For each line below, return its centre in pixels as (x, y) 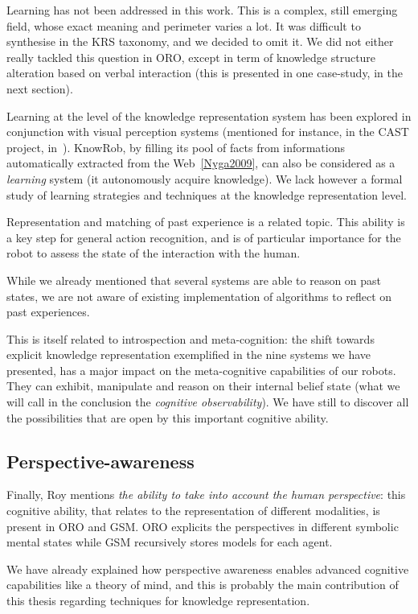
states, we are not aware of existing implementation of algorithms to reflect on (199, 296)
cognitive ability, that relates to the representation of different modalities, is (193, 511)
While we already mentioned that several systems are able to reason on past (194, 280)
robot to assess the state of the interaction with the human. (154, 253)
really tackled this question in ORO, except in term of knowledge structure (191, 57)
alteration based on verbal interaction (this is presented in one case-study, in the (205, 73)
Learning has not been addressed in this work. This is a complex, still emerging (202, 10)
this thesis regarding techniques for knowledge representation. (158, 601)
